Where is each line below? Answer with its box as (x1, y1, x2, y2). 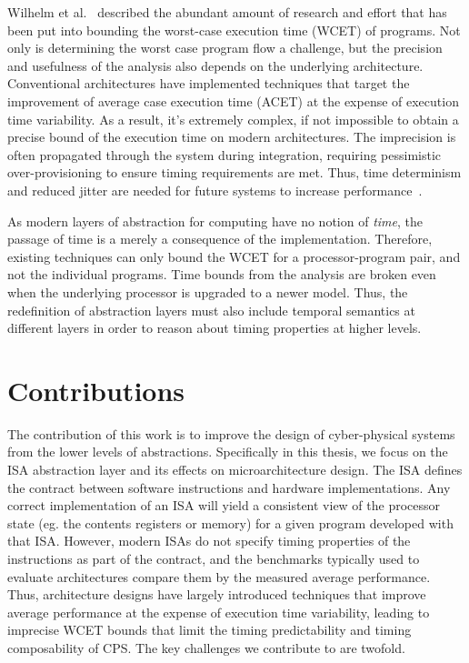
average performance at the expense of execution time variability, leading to (7, 602, 430, 621)
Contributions (7, 371, 185, 408)
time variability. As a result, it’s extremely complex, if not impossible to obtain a (7, 109, 459, 128)
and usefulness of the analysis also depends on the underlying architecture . (7, 55, 424, 75)
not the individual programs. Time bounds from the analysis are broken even (7, 265, 436, 284)
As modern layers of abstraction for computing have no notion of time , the (7, 211, 423, 230)
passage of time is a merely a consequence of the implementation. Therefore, (7, 229, 433, 248)
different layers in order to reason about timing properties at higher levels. (7, 318, 422, 337)
